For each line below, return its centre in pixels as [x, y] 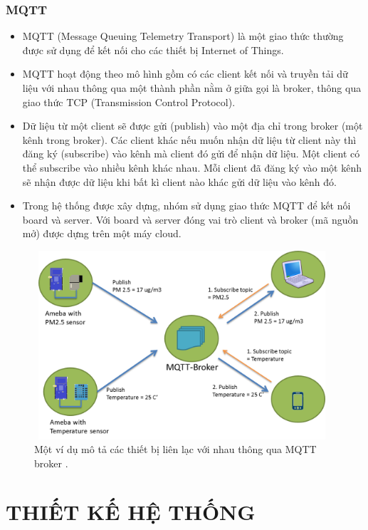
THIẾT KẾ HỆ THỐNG [131, 512]
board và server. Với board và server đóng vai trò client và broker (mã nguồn [190, 219]
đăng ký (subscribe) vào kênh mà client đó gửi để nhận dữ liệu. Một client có [191, 154]
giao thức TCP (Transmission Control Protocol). [129, 102]
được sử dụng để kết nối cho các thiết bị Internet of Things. [153, 50]
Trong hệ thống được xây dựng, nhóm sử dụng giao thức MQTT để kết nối [186, 206]
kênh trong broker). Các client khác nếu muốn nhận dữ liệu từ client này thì [189, 139]
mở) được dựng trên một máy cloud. [102, 233]
